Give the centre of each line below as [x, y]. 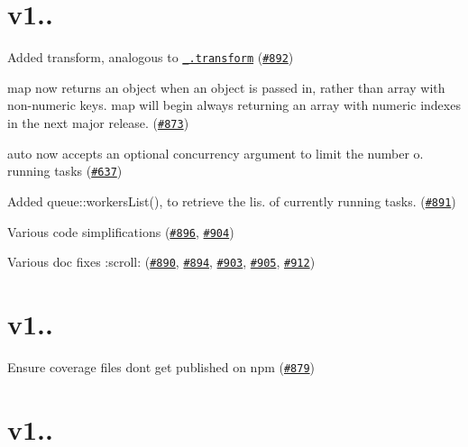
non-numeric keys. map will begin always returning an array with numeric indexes [234, 105]
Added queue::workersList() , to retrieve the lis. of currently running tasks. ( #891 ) [232, 201]
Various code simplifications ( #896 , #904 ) [121, 231]
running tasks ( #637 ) [65, 171]
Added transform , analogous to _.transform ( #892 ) [151, 57]
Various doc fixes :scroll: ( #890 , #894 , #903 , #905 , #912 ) [161, 262]
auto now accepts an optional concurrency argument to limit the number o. [216, 153]
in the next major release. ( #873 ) [98, 122]
